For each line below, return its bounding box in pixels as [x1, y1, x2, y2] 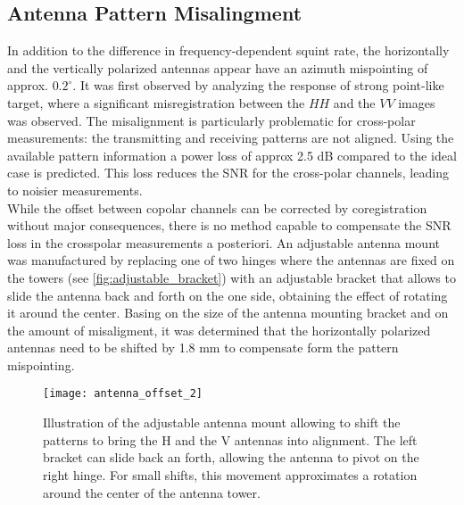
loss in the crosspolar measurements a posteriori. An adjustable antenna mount [7, 233, 440, 252]
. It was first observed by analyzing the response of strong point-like [72, 76, 444, 95]
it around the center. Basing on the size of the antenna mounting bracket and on [7, 303, 449, 322]
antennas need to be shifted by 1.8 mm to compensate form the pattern [7, 338, 399, 357]
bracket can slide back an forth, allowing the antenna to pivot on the [43, 448, 419, 467]
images [398, 93, 435, 112]
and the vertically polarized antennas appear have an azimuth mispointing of [7, 58, 428, 77]
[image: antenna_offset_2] [43, 387, 203, 401]
